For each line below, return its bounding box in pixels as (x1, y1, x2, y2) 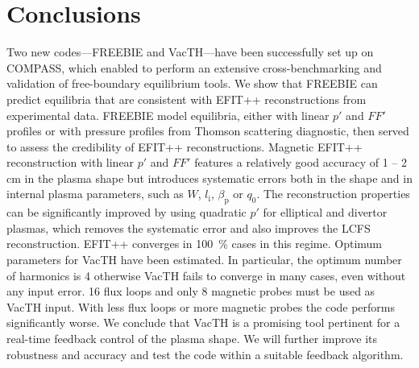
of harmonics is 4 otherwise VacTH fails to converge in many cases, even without (6, 267, 406, 283)
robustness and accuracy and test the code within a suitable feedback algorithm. (6, 345, 404, 362)
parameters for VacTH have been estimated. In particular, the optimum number (6, 251, 402, 268)
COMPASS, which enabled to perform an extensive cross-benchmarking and (6, 59, 382, 76)
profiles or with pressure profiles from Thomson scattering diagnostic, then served (6, 122, 409, 139)
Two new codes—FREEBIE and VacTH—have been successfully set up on (6, 43, 374, 60)
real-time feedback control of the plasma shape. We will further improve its (6, 330, 378, 347)
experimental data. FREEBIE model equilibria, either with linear (6, 106, 330, 123)
